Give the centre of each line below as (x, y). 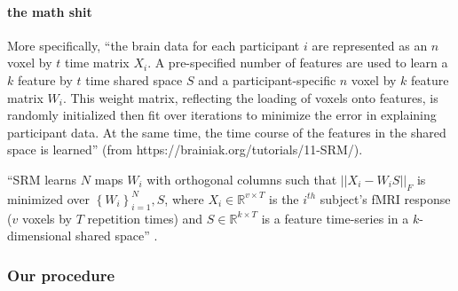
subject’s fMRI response (385, 198)
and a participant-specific (267, 79)
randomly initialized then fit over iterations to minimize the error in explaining (222, 115)
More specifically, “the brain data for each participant (154, 45)
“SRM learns (42, 179)
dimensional (39, 236)
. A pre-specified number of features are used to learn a (298, 63)
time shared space (134, 79)
